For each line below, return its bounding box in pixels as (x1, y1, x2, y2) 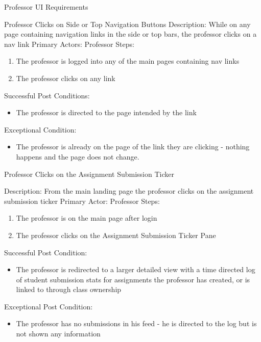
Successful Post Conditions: (4, 90, 90, 100)
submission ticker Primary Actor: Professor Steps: (4, 195, 160, 206)
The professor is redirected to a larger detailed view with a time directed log (16, 264, 255, 275)
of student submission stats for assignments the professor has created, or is (16, 274, 250, 284)
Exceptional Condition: (4, 124, 77, 135)
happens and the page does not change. (16, 151, 139, 162)
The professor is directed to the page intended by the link (16, 107, 197, 118)
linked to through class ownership (16, 284, 122, 295)
